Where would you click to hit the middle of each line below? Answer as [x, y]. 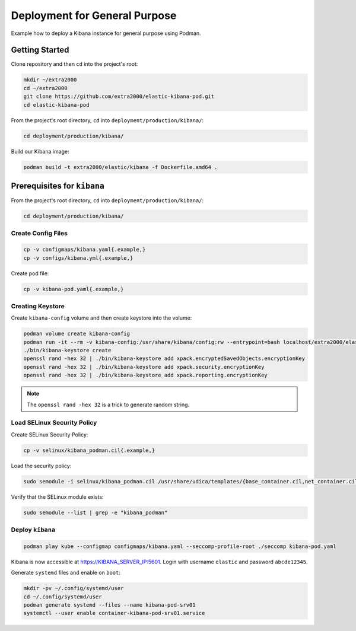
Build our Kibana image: [40, 151]
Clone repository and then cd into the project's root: [74, 64]
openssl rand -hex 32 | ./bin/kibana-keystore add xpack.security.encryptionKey [144, 367]
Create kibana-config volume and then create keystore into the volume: [101, 318]
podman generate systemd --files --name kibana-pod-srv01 [109, 605]
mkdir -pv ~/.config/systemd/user [74, 588]
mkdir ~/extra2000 [50, 80]
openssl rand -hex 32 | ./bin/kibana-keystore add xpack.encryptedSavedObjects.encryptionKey [164, 358]
